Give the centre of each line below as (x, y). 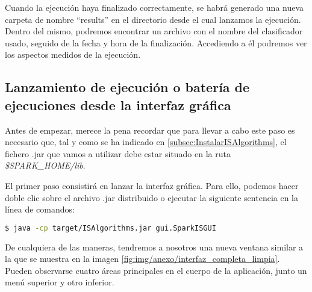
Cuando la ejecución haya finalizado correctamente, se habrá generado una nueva (154, 7)
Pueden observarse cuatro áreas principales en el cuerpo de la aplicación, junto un (156, 270)
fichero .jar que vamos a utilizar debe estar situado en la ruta (118, 153)
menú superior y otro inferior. (60, 282)
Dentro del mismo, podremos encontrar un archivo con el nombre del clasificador (154, 31)
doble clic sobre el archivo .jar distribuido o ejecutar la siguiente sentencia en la (151, 197)
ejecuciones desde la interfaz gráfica (118, 104)
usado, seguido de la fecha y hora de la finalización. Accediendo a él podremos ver (156, 42)
